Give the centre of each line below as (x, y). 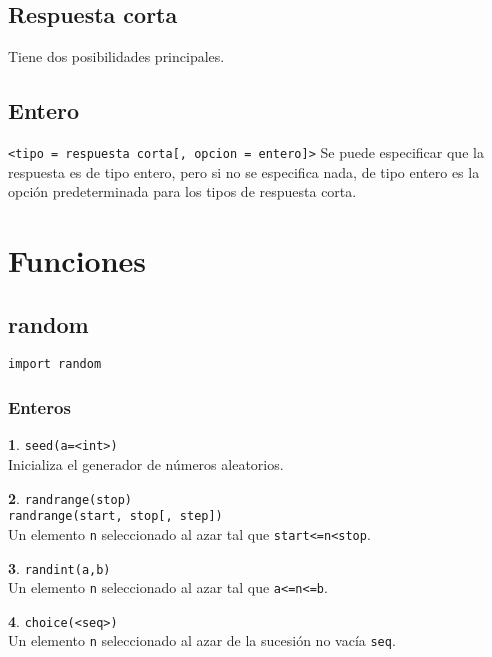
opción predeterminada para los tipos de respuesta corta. (182, 191)
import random (55, 364)
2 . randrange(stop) (70, 497)
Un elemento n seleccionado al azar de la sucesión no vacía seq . (202, 640)
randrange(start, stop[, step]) (115, 516)
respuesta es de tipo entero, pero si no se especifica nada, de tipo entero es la (244, 171)
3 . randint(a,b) (59, 567)
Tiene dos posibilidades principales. (116, 56)
